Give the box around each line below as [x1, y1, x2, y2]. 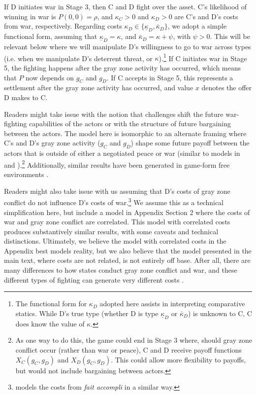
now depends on [26, 72, 74, 82]
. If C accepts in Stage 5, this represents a [106, 72, 233, 82]
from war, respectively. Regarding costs [4, 21, 122, 31]
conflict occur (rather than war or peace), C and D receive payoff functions [15, 345, 242, 355]
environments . [4, 169, 48, 180]
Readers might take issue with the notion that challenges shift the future [4, 108, 224, 119]
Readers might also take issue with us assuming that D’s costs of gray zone [4, 185, 230, 196]
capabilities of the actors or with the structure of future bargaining [29, 118, 231, 129]
